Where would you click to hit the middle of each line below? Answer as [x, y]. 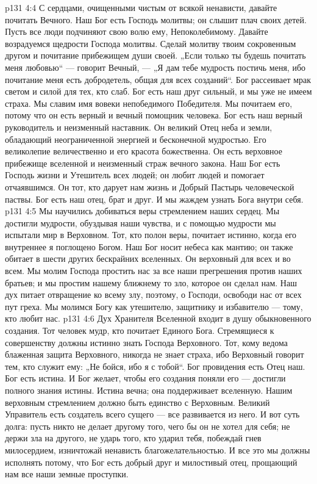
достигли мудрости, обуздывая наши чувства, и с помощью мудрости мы [141, 222]
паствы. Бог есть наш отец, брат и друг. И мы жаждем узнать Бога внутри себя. [154, 199]
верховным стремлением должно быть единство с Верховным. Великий [137, 402]
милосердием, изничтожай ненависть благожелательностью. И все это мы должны [158, 450]
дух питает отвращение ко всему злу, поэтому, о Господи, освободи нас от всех [153, 294]
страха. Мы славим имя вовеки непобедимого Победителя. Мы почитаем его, [149, 103]
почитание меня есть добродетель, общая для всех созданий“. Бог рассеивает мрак [158, 79]
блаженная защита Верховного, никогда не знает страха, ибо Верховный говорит [155, 354]
